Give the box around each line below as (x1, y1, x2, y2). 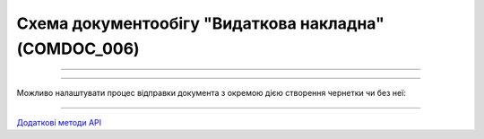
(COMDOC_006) (16, 39, 140, 58)
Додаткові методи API (16, 117, 102, 127)
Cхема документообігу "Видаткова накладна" (16, 13, 385, 33)
